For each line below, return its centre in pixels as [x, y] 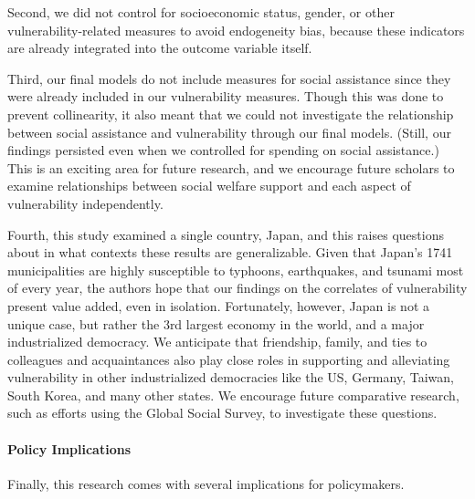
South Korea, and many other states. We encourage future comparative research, [233, 395]
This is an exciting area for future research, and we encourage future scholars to [231, 167]
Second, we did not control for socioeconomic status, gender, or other [201, 12]
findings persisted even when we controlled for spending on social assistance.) [223, 150]
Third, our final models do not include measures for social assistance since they [229, 78]
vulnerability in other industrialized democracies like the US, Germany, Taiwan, [231, 377]
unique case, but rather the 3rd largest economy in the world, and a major [216, 323]
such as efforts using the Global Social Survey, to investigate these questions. [222, 413]
